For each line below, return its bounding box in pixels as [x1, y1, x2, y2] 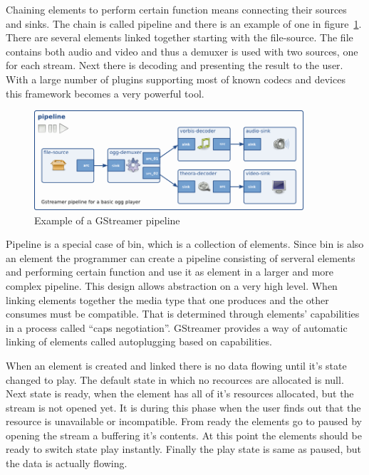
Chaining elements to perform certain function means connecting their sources [6, 2, 347, 16]
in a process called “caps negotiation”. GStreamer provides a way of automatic [6, 320, 348, 335]
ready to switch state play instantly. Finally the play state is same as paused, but [6, 442, 361, 456]
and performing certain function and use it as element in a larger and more [6, 264, 334, 279]
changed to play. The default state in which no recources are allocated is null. [6, 372, 344, 387]
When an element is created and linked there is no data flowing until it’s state [6, 357, 347, 372]
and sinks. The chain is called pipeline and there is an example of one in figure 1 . [6, 16, 362, 31]
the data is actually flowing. [6, 456, 128, 471]
